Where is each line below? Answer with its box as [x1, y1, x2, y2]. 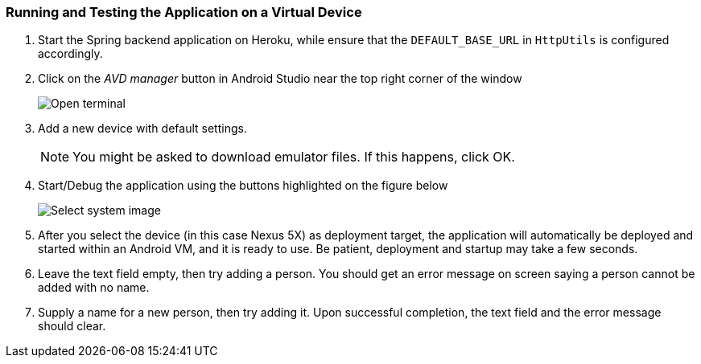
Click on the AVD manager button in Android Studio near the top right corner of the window [38, 72, 522, 86]
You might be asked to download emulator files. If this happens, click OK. [72, 149, 515, 166]
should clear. [38, 319, 106, 333]
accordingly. [38, 47, 103, 61]
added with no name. [38, 280, 150, 295]
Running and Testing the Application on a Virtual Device [6, 4, 362, 20]
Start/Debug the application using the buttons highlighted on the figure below [38, 178, 448, 193]
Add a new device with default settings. [38, 121, 247, 136]
